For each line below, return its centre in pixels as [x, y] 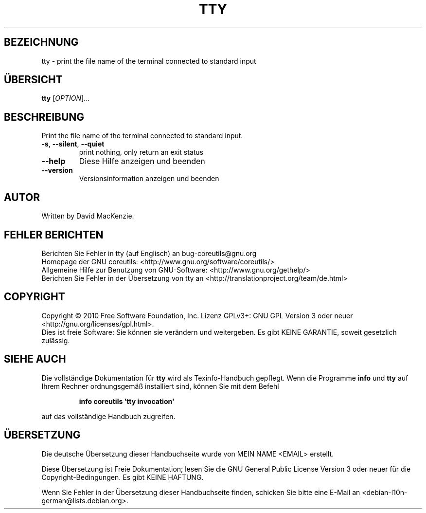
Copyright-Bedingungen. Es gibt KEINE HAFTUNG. [123, 477]
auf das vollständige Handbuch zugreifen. [108, 416]
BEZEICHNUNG [41, 42]
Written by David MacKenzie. [88, 216]
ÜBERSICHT [33, 80]
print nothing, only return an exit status [141, 152]
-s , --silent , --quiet [73, 144]
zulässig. [56, 340]
